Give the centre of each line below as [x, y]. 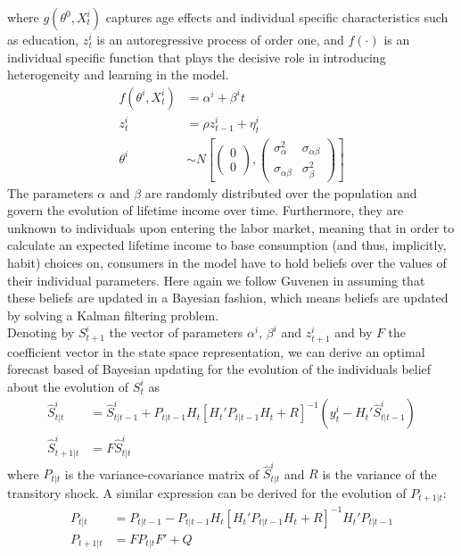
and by [354, 332]
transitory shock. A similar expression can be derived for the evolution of [207, 492]
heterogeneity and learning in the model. [118, 75]
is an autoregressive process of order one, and [220, 39]
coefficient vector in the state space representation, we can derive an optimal [216, 351]
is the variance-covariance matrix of [162, 473]
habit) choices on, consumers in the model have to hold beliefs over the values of [227, 263]
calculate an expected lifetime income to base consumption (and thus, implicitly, [227, 245]
